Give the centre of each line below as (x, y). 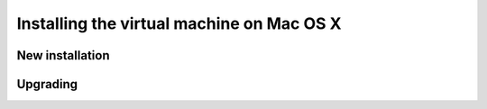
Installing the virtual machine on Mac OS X (179, 23)
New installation (63, 55)
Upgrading (47, 84)
